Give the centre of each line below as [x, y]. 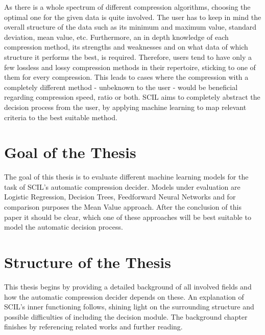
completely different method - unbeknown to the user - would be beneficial [121, 87]
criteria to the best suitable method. [61, 117]
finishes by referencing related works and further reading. [93, 327]
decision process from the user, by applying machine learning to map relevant [125, 107]
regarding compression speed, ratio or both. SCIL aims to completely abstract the [132, 97]
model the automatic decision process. [64, 227]
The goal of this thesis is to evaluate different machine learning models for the [126, 177]
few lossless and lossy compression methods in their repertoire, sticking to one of [130, 67]
